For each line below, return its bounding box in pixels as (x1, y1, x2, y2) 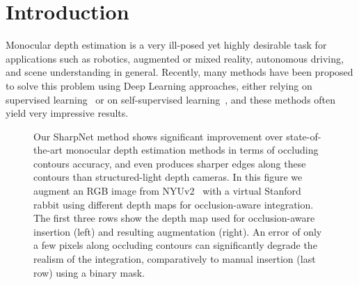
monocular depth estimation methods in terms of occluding (65, 142, 319, 157)
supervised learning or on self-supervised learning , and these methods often (6, 92, 336, 106)
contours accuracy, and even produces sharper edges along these (33, 156, 306, 170)
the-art (33, 142, 63, 157)
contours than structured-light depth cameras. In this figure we (33, 170, 303, 184)
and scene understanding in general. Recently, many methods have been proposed (6, 65, 353, 79)
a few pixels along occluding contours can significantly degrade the (33, 238, 317, 252)
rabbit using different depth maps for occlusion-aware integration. (33, 197, 314, 211)
